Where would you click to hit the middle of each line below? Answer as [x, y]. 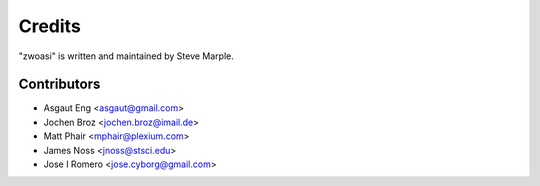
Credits [50, 26]
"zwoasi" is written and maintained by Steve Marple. [126, 56]
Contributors [59, 84]
